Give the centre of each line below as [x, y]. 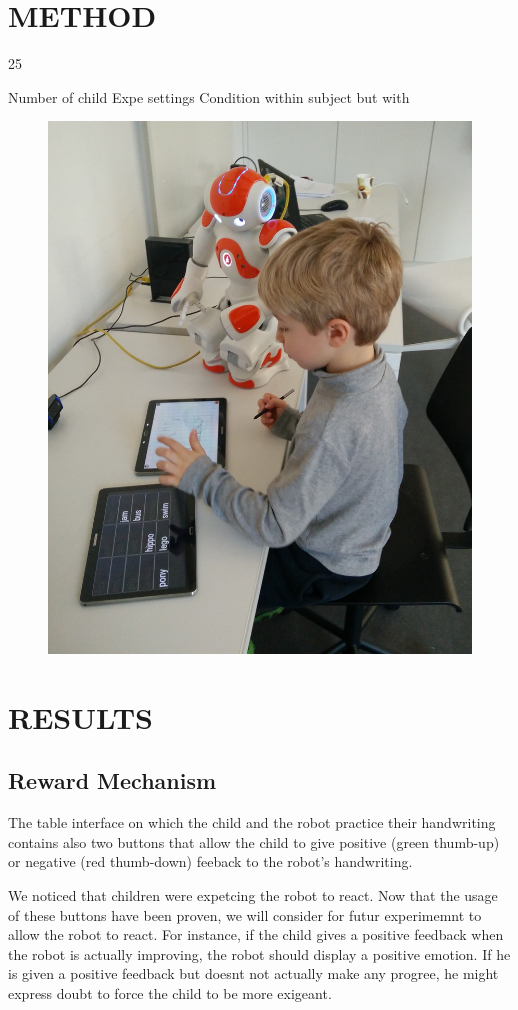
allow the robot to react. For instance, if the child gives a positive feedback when [256, 934]
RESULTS [80, 716]
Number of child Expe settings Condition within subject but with [209, 96]
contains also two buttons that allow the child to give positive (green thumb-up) [254, 841]
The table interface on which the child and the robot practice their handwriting [252, 822]
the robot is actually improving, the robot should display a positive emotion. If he [259, 953]
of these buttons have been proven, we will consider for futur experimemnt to [245, 914]
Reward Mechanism [112, 780]
